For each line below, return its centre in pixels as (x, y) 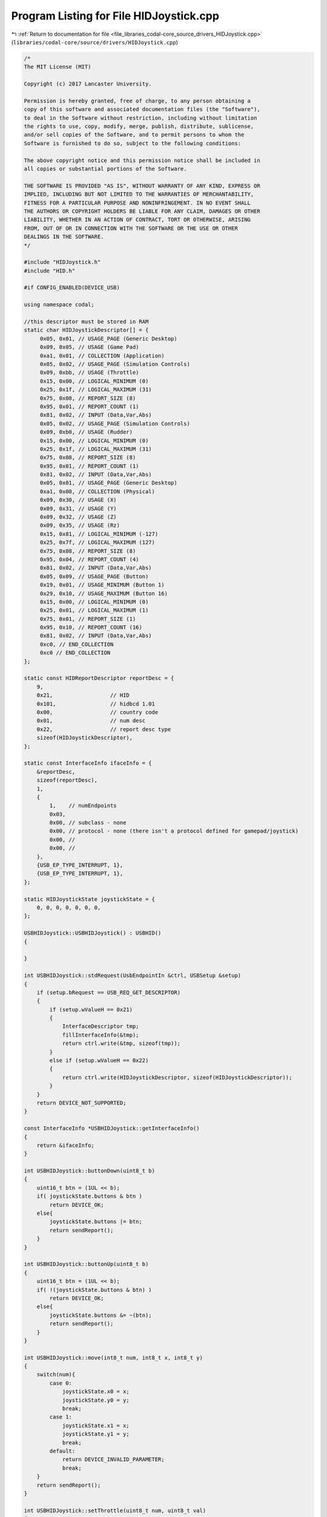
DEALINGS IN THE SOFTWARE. (64, 237)
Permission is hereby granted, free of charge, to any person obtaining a (137, 101)
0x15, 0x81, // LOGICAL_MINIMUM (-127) (99, 534)
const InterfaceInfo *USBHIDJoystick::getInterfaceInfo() (112, 1128)
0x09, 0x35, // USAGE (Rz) (80, 525)
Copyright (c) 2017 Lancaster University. (88, 84)
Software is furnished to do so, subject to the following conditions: (133, 143)
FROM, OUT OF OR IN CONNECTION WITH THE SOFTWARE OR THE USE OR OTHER (131, 228)
